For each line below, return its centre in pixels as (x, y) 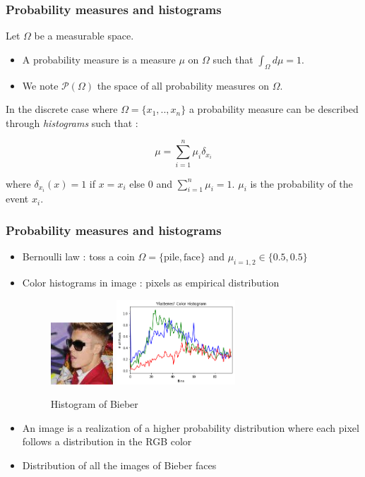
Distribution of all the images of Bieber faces (119, 465)
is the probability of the (301, 183)
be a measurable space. (84, 36)
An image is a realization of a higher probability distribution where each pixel (191, 427)
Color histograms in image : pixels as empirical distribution (151, 282)
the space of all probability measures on (183, 85)
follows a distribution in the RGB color (107, 441)
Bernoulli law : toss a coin (78, 256)
